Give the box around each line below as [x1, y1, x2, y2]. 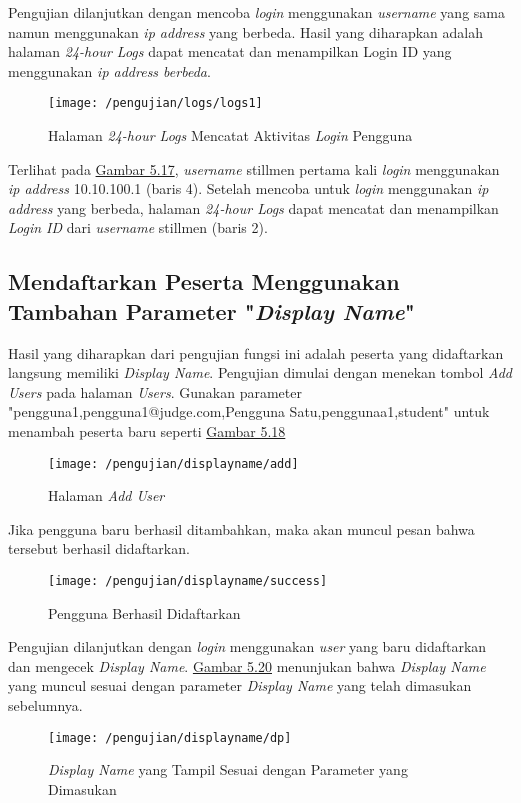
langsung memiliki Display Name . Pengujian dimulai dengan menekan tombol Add [8, 362, 513, 383]
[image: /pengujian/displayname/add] [48, 456, 299, 471]
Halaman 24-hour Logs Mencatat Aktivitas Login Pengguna [48, 125, 413, 146]
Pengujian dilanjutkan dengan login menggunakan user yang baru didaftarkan [8, 636, 487, 657]
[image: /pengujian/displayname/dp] [48, 730, 292, 745]
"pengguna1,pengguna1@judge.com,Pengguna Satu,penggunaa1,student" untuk [8, 401, 490, 422]
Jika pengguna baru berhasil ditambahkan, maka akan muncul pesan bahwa [8, 518, 475, 539]
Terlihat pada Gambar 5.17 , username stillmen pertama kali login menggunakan [8, 158, 500, 179]
